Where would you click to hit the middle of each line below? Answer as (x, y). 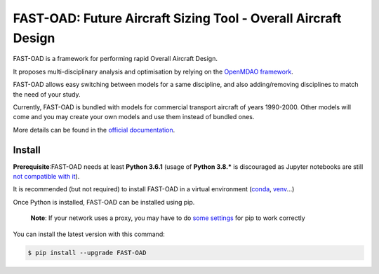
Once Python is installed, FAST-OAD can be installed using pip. (104, 202)
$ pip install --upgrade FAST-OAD (87, 253)
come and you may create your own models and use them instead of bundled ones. (134, 117)
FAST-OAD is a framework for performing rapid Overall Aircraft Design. (115, 59)
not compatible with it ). (46, 176)
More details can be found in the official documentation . (94, 130)
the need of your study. (47, 94)
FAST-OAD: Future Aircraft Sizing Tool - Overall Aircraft (177, 18)
